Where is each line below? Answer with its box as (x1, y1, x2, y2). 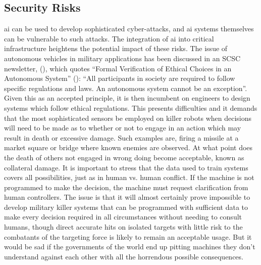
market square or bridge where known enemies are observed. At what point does (4, 142, 253, 153)
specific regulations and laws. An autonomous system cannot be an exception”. (4, 82, 247, 93)
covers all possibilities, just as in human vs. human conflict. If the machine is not (4, 172, 254, 183)
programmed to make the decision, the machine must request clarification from (4, 182, 248, 192)
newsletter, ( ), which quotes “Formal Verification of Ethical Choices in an (4, 63, 232, 73)
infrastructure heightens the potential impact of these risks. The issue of (4, 43, 228, 54)
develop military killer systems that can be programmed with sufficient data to (4, 201, 248, 212)
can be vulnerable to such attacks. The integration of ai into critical (4, 33, 214, 43)
